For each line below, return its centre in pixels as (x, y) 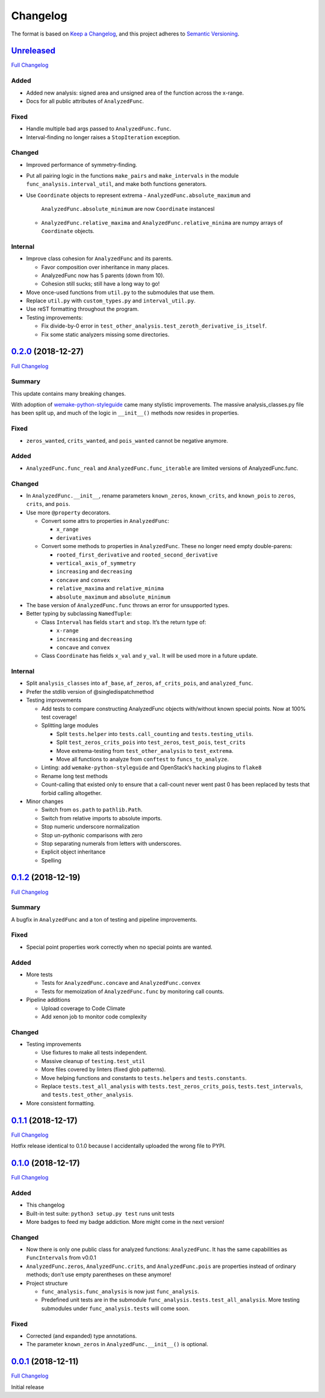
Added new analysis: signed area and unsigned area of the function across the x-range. (135, 93)
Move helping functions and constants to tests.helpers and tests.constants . (144, 1078)
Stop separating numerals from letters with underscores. (111, 843)
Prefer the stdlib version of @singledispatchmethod (90, 691)
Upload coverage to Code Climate (83, 1008)
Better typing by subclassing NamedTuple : (79, 614)
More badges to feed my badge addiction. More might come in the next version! (125, 1222)
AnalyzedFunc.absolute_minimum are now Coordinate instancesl (128, 209)
